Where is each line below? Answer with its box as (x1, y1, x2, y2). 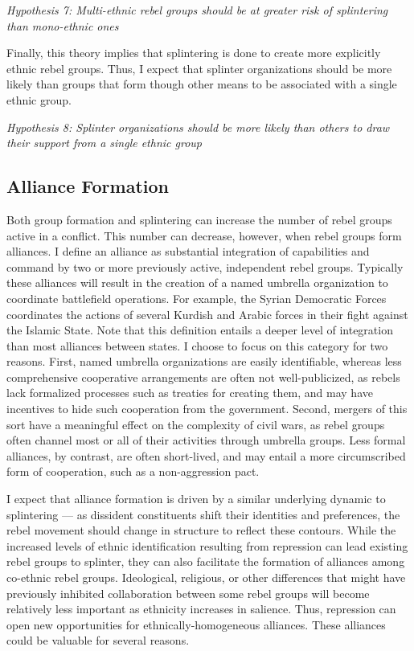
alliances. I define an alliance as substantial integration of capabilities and (6, 243, 370, 260)
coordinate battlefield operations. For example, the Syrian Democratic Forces (6, 289, 387, 306)
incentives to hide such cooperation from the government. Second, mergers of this (6, 400, 408, 417)
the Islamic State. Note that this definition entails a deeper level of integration (6, 321, 393, 338)
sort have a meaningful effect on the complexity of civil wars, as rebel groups (6, 416, 385, 432)
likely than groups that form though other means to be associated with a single (6, 76, 397, 92)
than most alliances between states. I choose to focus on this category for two (6, 337, 388, 354)
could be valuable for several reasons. (6, 632, 190, 649)
